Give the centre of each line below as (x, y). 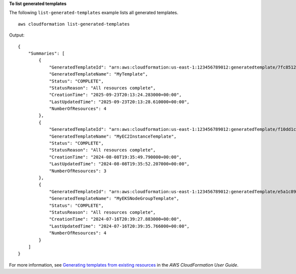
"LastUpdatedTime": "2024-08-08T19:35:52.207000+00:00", (119, 164)
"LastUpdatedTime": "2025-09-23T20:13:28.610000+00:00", (119, 102)
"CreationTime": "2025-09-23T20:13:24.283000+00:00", (115, 95)
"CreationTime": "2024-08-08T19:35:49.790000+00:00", (115, 157)
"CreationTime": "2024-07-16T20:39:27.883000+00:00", (115, 219)
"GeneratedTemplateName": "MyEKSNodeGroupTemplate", (114, 198)
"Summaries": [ (46, 53)
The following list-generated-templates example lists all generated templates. (94, 13)
